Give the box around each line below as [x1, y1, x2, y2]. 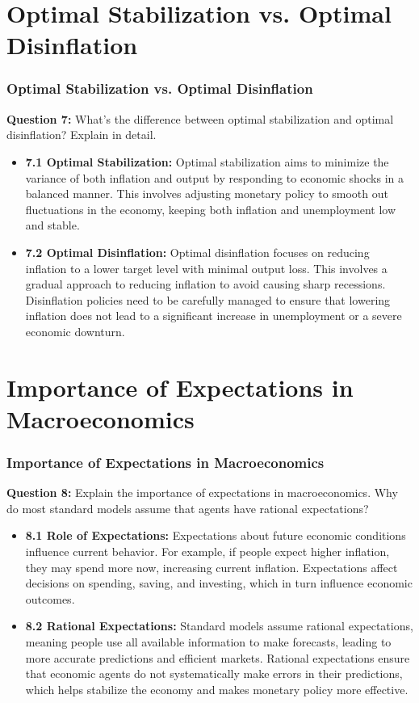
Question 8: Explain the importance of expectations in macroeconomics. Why [6, 484, 398, 501]
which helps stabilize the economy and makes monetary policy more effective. [25, 680, 409, 697]
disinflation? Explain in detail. [6, 126, 157, 143]
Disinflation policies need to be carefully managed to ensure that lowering [25, 291, 391, 308]
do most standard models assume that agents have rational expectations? [6, 499, 369, 516]
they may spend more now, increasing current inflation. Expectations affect [25, 558, 398, 575]
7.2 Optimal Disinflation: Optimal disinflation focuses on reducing [25, 243, 370, 260]
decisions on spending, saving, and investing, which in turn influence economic [25, 575, 413, 591]
